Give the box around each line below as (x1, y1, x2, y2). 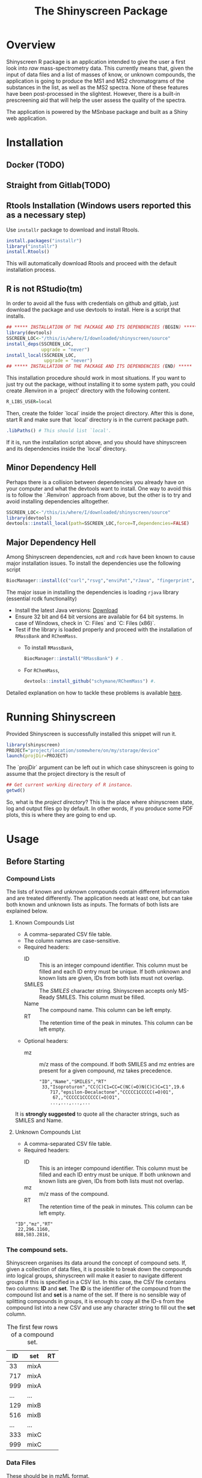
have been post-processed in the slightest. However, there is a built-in (6, 90, 180, 97)
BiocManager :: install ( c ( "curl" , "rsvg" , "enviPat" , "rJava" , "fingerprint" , (6, 577, 195, 584)
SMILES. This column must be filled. (56, 993, 145, 1001)
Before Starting (6, 856, 65, 866)
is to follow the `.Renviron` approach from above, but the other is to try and (6, 491, 191, 498)
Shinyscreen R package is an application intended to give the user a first (6, 58, 186, 65)
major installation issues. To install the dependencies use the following (6, 559, 181, 567)
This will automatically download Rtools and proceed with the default (6, 260, 177, 267)
